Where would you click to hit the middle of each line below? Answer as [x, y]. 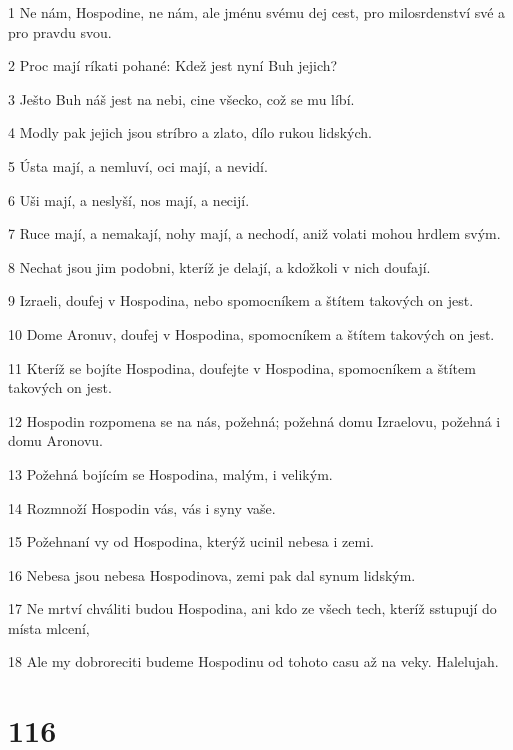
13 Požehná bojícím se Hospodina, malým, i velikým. [170, 473]
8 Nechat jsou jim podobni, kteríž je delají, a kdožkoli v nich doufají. [219, 266]
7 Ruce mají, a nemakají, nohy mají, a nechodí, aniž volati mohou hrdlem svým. [254, 233]
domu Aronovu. [55, 440]
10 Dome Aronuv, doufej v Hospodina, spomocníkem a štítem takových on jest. [251, 333]
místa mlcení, [49, 627]
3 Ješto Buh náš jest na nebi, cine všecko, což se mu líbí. [181, 98]
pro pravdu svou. [60, 31]
